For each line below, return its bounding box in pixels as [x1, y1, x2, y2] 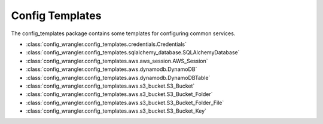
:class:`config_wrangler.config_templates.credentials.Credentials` [26, 41, 187, 48]
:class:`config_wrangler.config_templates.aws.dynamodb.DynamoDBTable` [26, 74, 211, 81]
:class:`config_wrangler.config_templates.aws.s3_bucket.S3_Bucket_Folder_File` [26, 99, 224, 106]
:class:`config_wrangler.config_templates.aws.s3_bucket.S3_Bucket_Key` [26, 107, 206, 114]
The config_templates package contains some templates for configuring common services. [11, 30, 236, 37]
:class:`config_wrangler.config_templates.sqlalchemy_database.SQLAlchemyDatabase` [26, 49, 240, 56]
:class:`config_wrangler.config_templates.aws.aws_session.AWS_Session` [26, 57, 208, 64]
